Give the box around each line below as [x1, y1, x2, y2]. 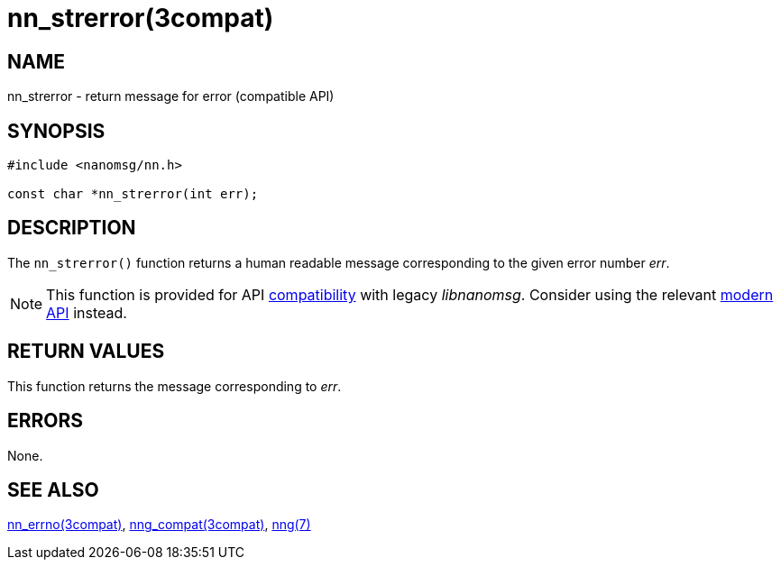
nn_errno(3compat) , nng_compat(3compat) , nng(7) [7, 517, 311, 533]
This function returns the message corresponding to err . [7, 378, 342, 394]
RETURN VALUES [7, 340, 165, 363]
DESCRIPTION [7, 216, 136, 240]
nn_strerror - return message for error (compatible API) [7, 88, 335, 105]
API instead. [46, 303, 127, 322]
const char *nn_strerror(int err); [7, 187, 259, 202]
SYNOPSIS [7, 119, 106, 142]
